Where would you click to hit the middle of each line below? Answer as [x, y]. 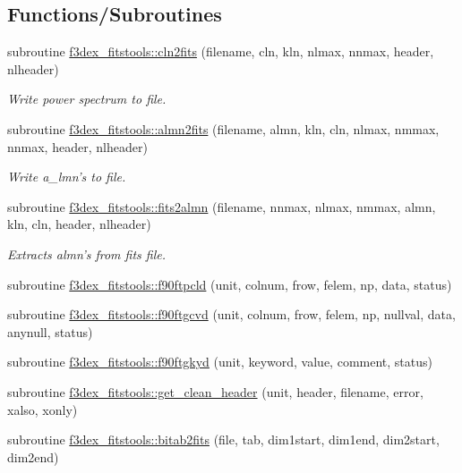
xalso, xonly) [43, 409]
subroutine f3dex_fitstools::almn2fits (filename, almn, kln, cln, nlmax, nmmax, [223, 128]
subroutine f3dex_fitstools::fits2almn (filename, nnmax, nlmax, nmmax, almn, [222, 206]
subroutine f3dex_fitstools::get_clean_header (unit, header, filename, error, [215, 391]
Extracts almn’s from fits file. [87, 253]
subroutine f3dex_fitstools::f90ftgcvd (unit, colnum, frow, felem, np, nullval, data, [231, 314]
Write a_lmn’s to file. [67, 177]
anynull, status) [50, 331]
